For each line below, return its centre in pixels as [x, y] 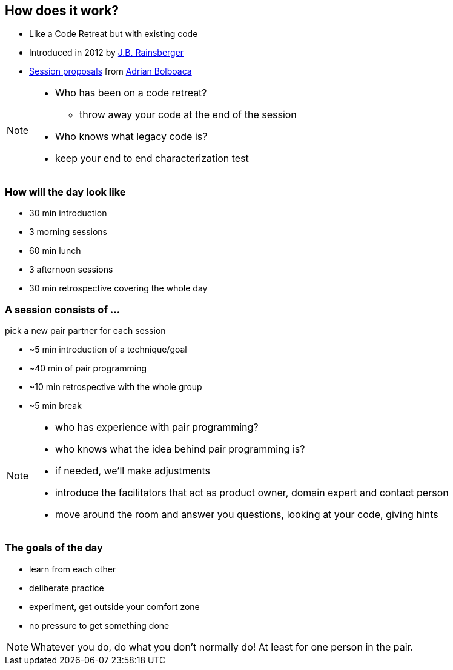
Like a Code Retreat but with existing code [114, 34]
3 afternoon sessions [71, 270]
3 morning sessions [68, 232]
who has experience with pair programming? [157, 427]
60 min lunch [55, 251]
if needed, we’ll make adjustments [133, 470]
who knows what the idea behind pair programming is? [180, 449]
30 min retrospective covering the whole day [118, 288]
